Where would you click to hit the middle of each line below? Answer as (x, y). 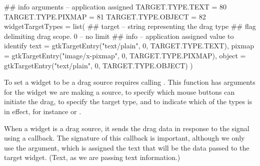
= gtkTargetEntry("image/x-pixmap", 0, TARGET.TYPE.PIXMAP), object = (125, 55)
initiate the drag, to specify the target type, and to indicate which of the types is (128, 101)
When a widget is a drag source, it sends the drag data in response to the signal (127, 128)
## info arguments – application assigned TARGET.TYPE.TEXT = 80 (115, 6)
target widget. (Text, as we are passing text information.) (92, 157)
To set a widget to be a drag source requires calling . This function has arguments (130, 82)
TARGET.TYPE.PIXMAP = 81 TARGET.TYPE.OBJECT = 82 (105, 16)
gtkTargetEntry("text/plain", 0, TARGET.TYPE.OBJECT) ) (98, 65)
